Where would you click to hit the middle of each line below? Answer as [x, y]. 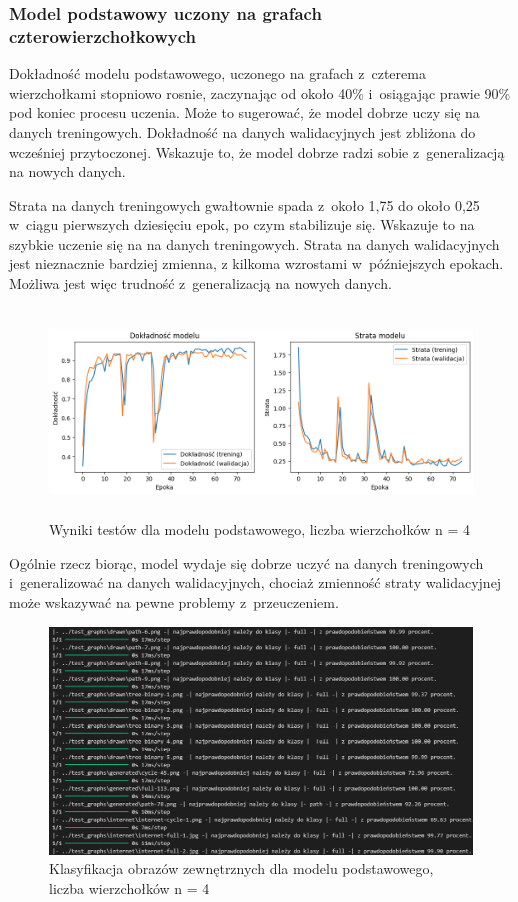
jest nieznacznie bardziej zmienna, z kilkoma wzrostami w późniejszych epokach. [256, 263]
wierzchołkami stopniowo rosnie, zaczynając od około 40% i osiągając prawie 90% [260, 92]
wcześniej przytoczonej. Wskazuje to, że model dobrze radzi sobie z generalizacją [257, 151]
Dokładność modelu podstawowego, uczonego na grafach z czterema [217, 73]
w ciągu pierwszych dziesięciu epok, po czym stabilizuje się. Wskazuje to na [242, 224]
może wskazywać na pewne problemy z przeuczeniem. [174, 601]
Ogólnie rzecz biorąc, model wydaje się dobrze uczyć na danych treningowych [246, 562]
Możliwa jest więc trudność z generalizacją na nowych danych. [200, 283]
